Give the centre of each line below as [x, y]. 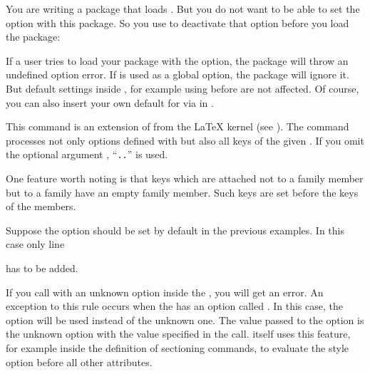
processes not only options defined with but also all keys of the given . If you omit [185, 140]
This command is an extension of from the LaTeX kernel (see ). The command [178, 126]
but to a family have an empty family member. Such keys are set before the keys [182, 192]
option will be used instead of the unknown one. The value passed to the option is [185, 320]
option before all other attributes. [79, 362]
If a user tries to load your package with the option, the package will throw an [177, 60]
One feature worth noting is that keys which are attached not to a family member [185, 178]
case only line [35, 244]
